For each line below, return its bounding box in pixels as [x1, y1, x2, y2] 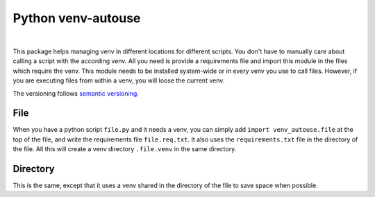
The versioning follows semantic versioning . [12, 89, 139, 97]
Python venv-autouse [12, 10, 141, 26]
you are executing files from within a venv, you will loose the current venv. [12, 76, 225, 85]
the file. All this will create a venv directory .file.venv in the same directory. [12, 145, 237, 153]
